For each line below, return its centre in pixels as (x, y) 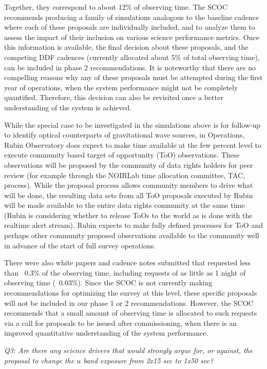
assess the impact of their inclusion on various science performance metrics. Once (132, 37)
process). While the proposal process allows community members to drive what (129, 185)
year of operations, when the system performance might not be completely (121, 87)
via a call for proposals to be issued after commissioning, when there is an (120, 323)
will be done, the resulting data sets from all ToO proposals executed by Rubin (129, 195)
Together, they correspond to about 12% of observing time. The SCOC (116, 7)
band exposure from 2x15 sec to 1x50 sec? (148, 360)
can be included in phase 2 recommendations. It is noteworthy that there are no (130, 67)
